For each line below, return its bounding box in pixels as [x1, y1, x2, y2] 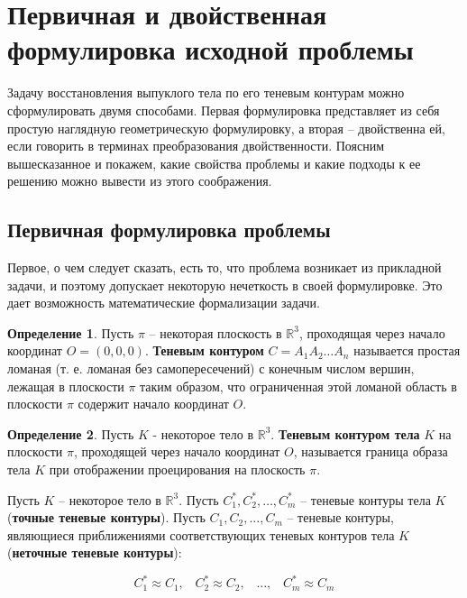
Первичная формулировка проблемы [7, 216, 331, 244]
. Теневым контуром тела [270, 424, 420, 443]
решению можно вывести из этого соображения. [7, 171, 272, 190]
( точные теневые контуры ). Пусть [7, 508, 206, 527]
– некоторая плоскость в [149, 323, 282, 342]
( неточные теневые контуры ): [7, 543, 182, 562]
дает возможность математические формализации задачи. [7, 293, 321, 312]
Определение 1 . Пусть [7, 323, 134, 342]
